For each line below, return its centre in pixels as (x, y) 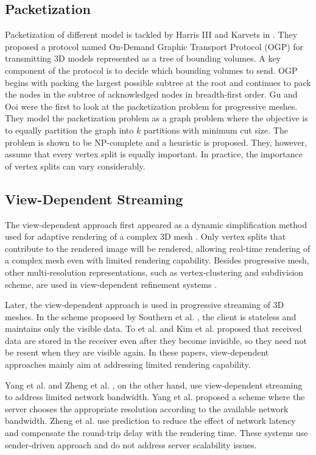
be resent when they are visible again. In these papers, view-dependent (137, 352)
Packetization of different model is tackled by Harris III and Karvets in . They (151, 34)
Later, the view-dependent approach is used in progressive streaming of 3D (145, 305)
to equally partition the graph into (69, 130)
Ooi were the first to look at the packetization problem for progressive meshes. (151, 106)
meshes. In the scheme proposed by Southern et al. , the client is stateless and (151, 316)
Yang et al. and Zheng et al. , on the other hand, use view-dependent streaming (154, 385)
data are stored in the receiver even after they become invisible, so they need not (156, 340)
